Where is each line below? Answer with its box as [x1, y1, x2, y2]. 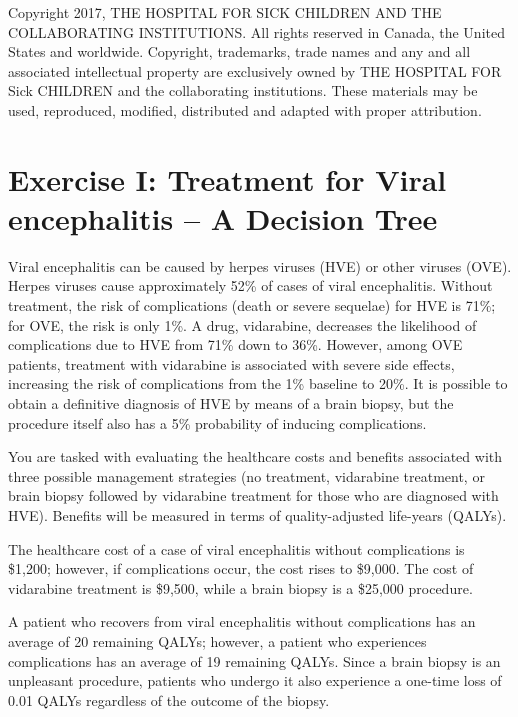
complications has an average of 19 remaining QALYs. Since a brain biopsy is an [8, 650, 501, 671]
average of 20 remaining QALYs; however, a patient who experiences [8, 630, 427, 651]
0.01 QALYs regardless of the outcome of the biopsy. [8, 689, 330, 710]
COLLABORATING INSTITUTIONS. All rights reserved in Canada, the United [8, 21, 505, 42]
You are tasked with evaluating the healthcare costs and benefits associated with [8, 446, 503, 467]
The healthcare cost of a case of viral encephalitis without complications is [8, 538, 465, 559]
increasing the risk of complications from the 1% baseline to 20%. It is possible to [8, 373, 508, 394]
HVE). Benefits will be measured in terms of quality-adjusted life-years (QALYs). [8, 505, 507, 525]
